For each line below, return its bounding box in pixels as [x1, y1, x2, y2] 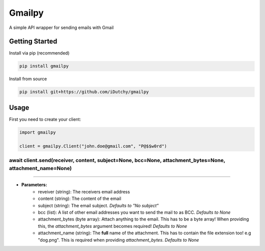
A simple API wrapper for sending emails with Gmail [9, 25, 114, 30]
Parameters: [21, 182, 48, 188]
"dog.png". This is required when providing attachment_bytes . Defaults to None [38, 237, 199, 243]
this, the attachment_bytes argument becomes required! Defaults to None [38, 223, 187, 229]
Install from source [9, 76, 47, 82]
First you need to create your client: [9, 116, 81, 122]
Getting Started [9, 37, 57, 46]
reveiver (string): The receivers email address [38, 189, 130, 195]
